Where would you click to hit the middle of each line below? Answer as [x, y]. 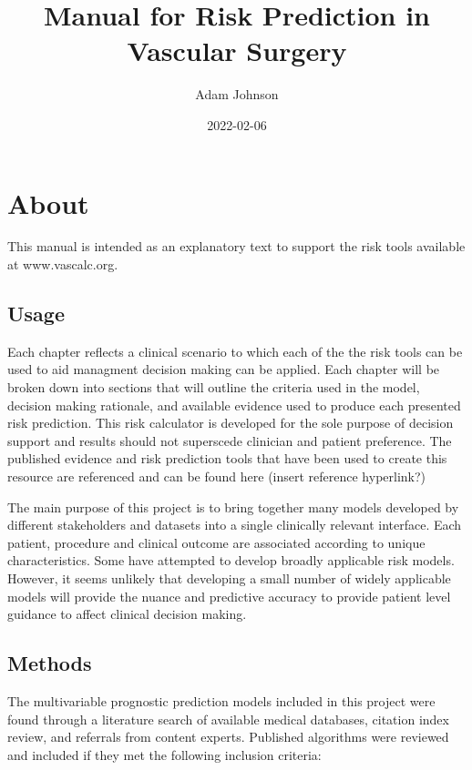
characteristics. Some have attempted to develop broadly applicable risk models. [231, 560]
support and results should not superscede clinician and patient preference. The [230, 440]
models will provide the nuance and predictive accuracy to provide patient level [229, 596]
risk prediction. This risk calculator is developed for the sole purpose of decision [231, 423]
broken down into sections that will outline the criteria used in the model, [214, 387]
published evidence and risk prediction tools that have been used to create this [227, 458]
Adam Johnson [237, 94]
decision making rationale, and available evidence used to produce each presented [234, 405]
